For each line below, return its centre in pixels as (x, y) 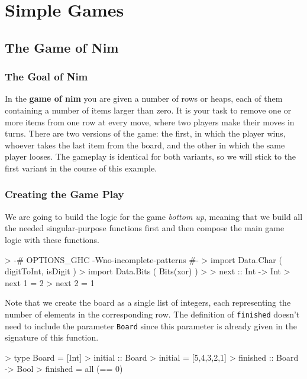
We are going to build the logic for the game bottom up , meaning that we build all (154, 216)
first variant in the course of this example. (81, 168)
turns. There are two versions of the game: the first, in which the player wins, (145, 133)
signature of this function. (52, 337)
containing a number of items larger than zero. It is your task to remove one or (148, 110)
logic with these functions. (52, 239)
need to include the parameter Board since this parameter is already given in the (151, 325)
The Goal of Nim (46, 77)
